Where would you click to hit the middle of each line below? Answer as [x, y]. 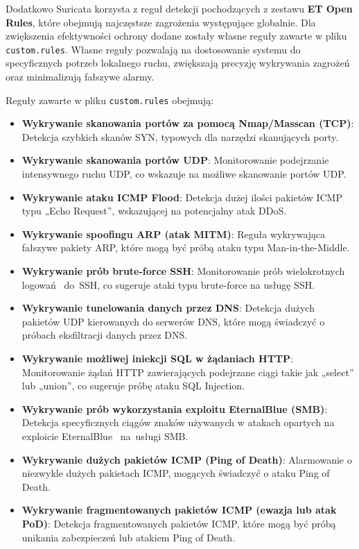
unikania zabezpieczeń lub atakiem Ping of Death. [129, 537]
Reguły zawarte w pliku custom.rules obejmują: [110, 100]
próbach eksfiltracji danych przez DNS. [105, 335]
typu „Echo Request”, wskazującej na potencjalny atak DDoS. [154, 211]
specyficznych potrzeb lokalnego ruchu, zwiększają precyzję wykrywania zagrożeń [178, 63]
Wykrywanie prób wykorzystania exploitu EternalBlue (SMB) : [175, 408]
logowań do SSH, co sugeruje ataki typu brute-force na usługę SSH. [168, 284]
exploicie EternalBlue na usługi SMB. [105, 436]
